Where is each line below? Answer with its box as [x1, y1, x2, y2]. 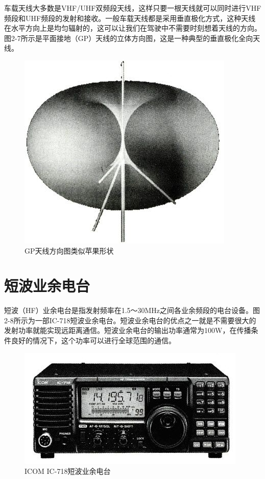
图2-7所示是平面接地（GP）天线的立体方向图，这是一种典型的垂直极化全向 [4, 32, 253, 43]
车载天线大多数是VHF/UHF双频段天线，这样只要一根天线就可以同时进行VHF [4, 3, 261, 13]
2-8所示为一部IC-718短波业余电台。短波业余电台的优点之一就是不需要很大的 [4, 315, 256, 325]
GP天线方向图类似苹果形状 [25, 245, 114, 256]
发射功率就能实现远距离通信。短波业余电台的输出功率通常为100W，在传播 [4, 325, 251, 336]
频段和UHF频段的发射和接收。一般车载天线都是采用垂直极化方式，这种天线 [4, 12, 256, 23]
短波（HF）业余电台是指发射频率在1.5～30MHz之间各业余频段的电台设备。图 [4, 305, 260, 316]
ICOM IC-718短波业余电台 [25, 466, 111, 476]
